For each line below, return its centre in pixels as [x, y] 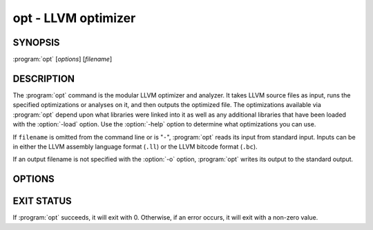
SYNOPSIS [36, 42]
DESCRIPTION [44, 78]
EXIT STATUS [42, 201]
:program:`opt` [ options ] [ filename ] [63, 59]
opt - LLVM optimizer [74, 18]
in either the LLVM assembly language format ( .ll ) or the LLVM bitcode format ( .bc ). [135, 146]
